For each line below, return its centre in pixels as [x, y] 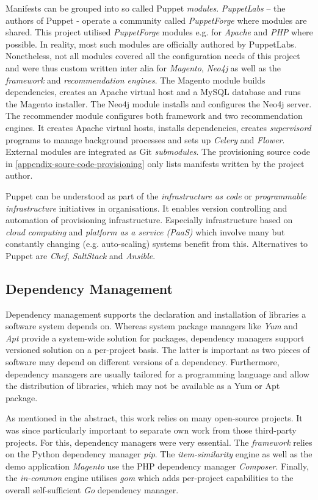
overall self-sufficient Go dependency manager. [92, 489]
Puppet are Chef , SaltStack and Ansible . [81, 255]
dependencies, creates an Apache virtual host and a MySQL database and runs [153, 92]
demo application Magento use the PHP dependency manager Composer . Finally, [157, 466]
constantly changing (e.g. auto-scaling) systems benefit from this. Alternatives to [157, 244]
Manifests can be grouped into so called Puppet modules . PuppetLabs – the [146, 8]
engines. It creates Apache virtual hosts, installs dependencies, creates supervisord [158, 127]
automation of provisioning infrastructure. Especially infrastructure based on [149, 220]
